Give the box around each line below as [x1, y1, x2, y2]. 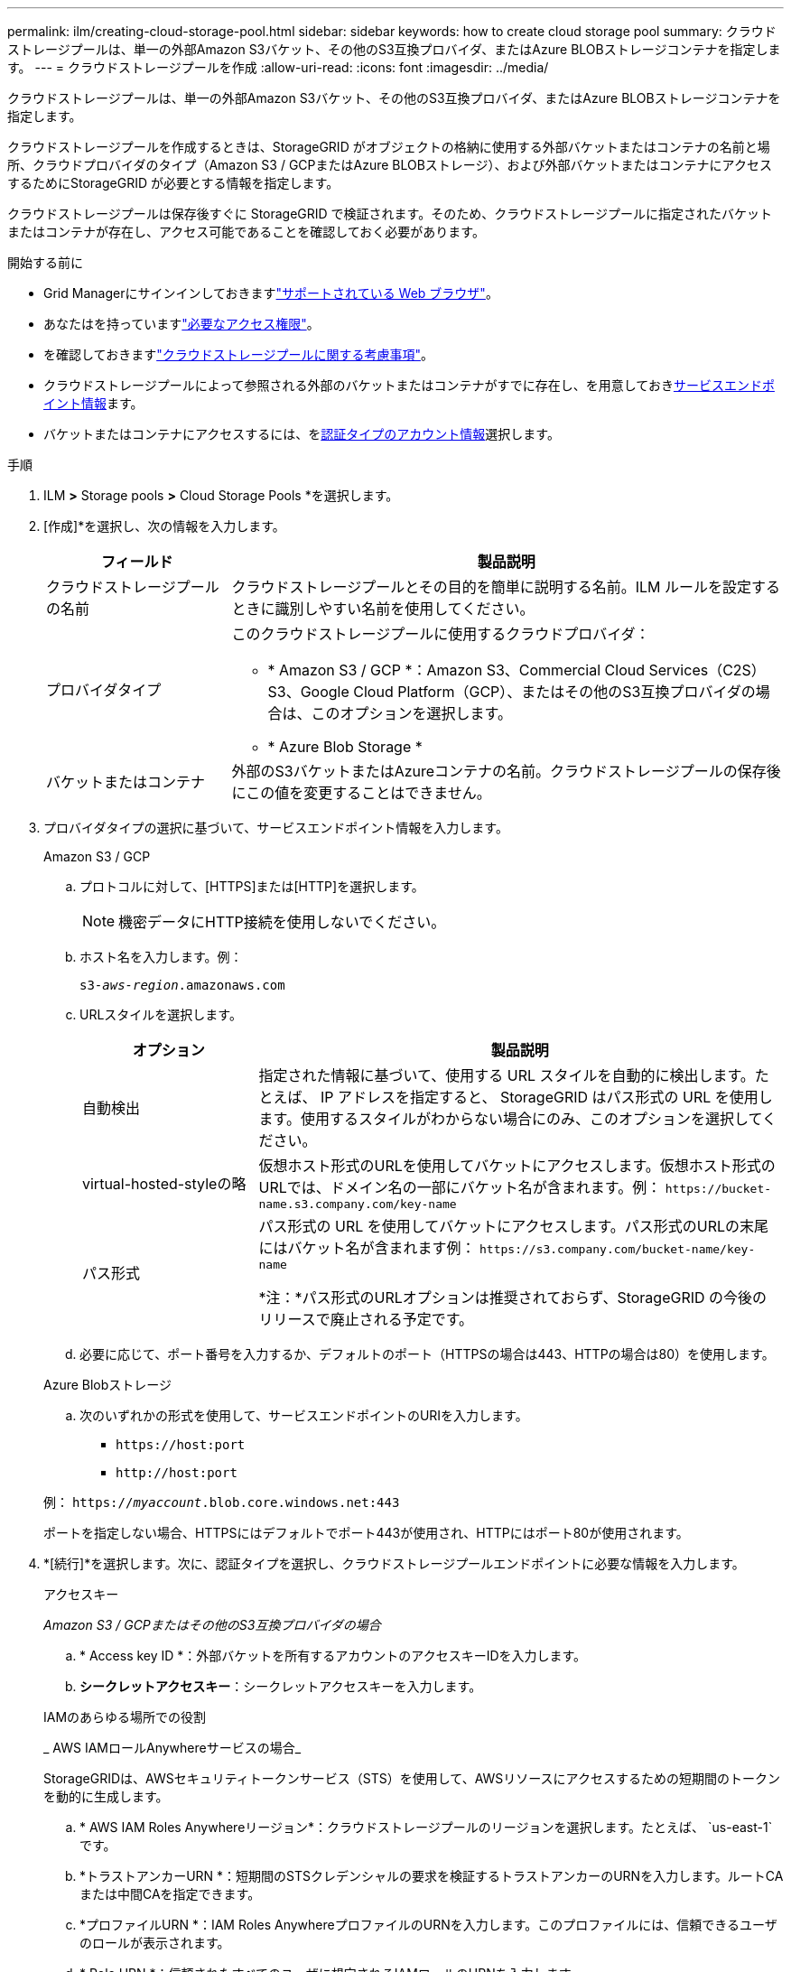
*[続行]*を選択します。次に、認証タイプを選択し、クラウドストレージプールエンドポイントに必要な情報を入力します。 [43, 1556, 745, 1571]
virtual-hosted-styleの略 [82, 1174, 247, 1193]
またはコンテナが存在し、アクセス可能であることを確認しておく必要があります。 [7, 224, 485, 239]
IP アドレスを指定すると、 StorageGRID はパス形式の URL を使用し [321, 1088, 773, 1106]
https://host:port [116, 1437, 246, 1452]
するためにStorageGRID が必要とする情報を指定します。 [7, 175, 340, 191]
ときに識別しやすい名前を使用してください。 [231, 600, 535, 618]
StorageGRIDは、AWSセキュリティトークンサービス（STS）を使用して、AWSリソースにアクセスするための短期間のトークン [43, 1771, 780, 1786]
